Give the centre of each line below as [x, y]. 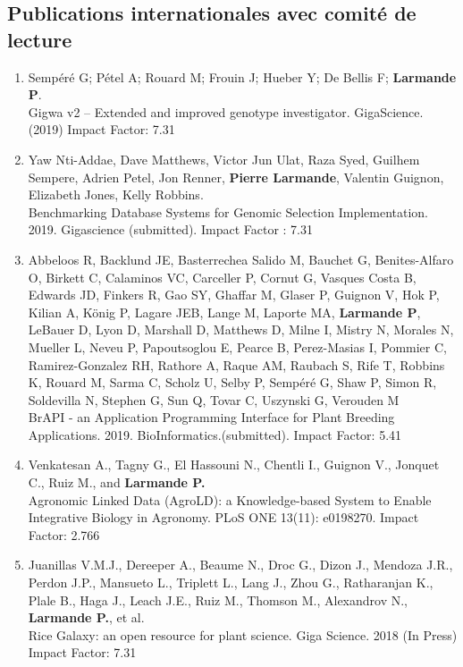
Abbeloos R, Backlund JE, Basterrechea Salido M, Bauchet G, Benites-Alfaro [241, 259]
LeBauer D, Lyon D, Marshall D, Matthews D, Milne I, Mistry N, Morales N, [241, 329]
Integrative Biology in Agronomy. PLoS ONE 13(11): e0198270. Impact [223, 517]
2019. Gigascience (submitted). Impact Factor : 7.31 [170, 229]
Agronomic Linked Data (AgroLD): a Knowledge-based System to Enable [230, 499]
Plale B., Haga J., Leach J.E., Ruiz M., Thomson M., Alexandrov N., [218, 599]
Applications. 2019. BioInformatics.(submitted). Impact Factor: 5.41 [215, 434]
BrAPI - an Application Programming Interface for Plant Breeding [211, 417]
